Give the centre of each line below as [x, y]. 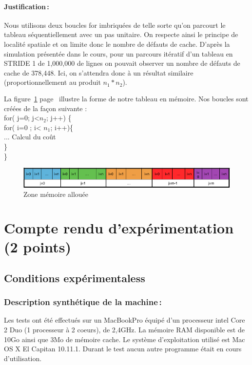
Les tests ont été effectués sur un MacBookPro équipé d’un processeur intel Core [125, 320]
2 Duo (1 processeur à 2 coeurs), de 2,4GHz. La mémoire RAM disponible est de [124, 330]
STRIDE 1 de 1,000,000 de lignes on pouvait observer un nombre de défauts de [122, 63]
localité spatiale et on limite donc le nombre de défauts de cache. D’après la [117, 44]
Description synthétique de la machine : [83, 302]
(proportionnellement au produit [52, 82]
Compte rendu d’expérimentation [119, 228]
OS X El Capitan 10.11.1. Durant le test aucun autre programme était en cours [123, 349]
